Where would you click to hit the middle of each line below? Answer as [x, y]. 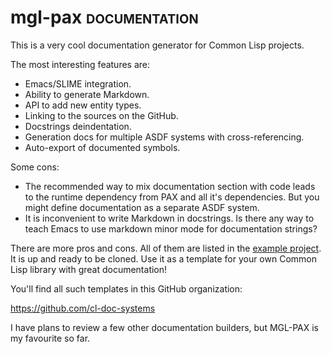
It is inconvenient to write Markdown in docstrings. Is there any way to [169, 218]
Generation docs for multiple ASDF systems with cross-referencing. [164, 137]
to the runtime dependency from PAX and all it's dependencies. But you [172, 197]
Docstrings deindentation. [78, 126]
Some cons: [35, 167]
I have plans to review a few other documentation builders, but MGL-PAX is [164, 327]
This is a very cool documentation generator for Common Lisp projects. [157, 45]
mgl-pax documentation [104, 17]
